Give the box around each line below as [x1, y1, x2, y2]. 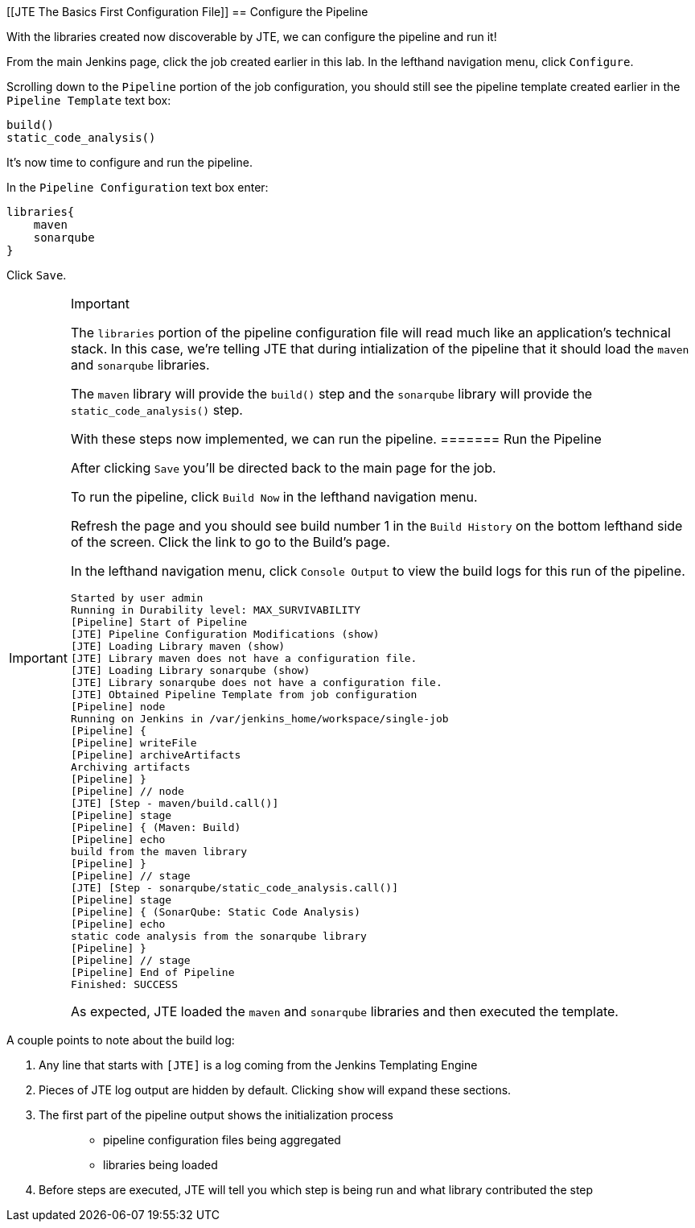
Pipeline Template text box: [6, 93, 171, 107]
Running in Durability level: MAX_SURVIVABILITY [70, 604, 360, 616]
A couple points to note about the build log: [6, 1033, 235, 1047]
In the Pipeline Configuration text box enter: [6, 180, 269, 194]
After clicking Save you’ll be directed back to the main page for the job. [70, 460, 496, 476]
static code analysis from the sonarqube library [70, 930, 367, 942]
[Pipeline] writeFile [70, 737, 197, 749]
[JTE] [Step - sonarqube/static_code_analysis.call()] [70, 882, 398, 894]
